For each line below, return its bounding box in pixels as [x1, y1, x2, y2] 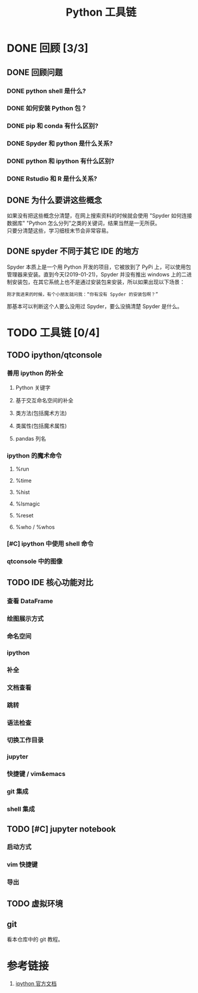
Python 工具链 [65, 5, 137, 19]
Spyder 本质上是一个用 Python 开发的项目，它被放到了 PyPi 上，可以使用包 [7, 263, 191, 270]
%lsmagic [15, 500, 41, 507]
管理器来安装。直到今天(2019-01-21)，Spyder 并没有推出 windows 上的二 [7, 270, 187, 278]
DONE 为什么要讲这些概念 [7, 195, 102, 205]
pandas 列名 [15, 435, 47, 442]
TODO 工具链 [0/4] [7, 326, 100, 339]
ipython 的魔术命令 [7, 451, 62, 459]
